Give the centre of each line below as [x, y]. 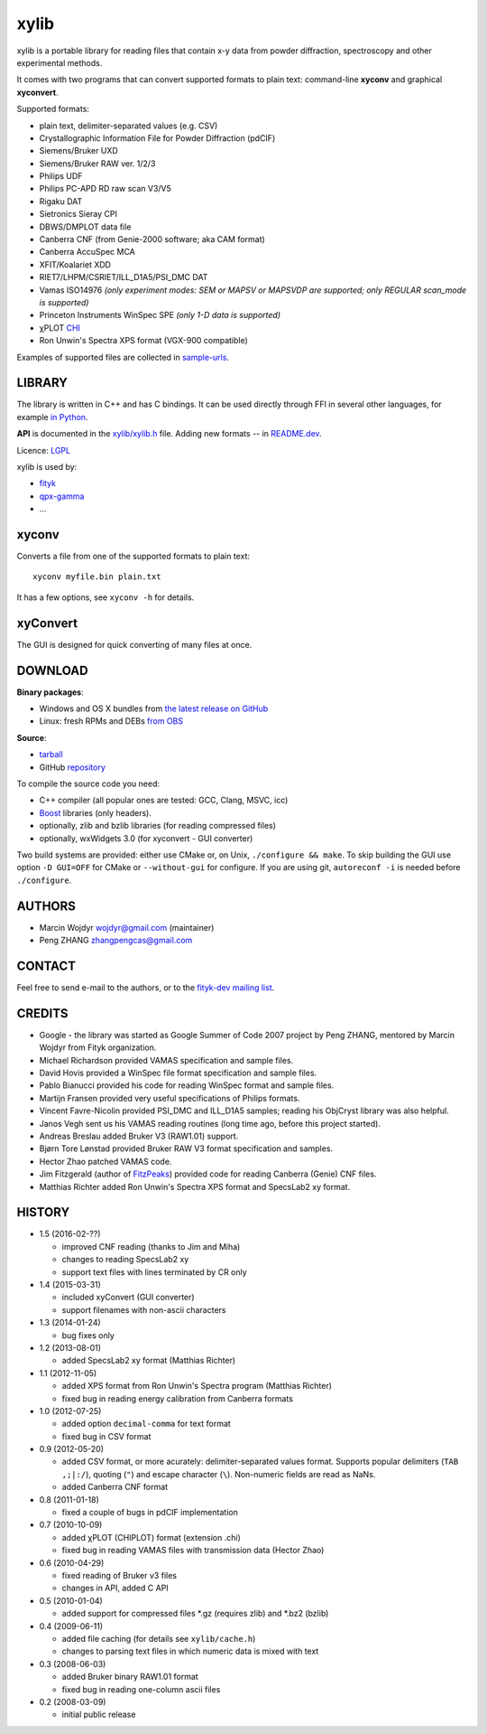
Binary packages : [51, 692]
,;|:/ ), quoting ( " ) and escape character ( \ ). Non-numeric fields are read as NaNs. [219, 1474]
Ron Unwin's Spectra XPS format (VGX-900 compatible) [143, 341]
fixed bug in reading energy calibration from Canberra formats [177, 1398]
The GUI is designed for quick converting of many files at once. [134, 644]
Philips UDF [61, 176]
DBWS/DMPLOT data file [85, 227]
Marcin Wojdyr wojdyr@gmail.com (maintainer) [127, 927]
